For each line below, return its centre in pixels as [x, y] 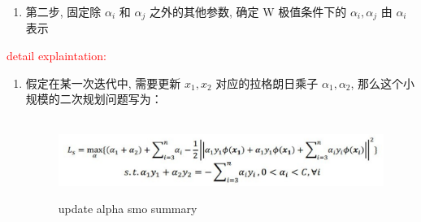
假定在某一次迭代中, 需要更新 [103, 83]
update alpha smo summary [128, 209]
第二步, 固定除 [63, 11]
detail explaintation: [56, 56]
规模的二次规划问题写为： [94, 99]
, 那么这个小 [383, 83]
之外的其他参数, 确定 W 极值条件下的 [248, 11]
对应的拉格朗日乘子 [267, 83]
